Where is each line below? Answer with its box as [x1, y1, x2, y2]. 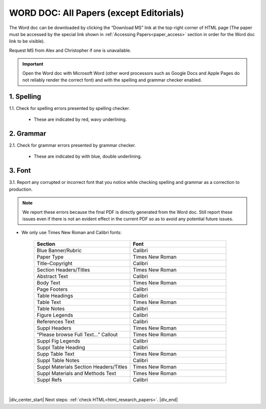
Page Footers [36, 286, 68, 293]
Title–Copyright [36, 260, 72, 267]
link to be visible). [9, 38, 45, 44]
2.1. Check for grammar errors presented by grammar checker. [9, 142, 136, 148]
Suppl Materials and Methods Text [36, 370, 117, 376]
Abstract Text [36, 273, 68, 279]
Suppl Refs [36, 376, 62, 383]
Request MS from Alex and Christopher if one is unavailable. [9, 47, 132, 53]
